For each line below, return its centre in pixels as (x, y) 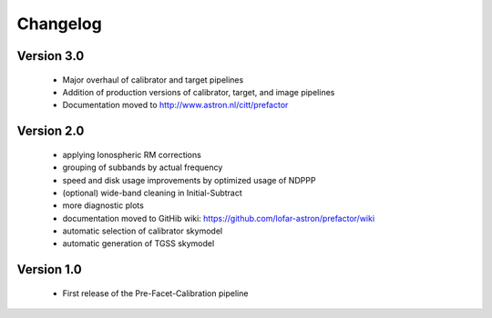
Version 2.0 (51, 131)
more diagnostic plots (103, 205)
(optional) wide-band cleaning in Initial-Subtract (153, 193)
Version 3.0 (51, 56)
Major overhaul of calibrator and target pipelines (153, 79)
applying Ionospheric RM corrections (132, 154)
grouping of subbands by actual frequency (143, 167)
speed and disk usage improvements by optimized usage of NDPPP (189, 180)
